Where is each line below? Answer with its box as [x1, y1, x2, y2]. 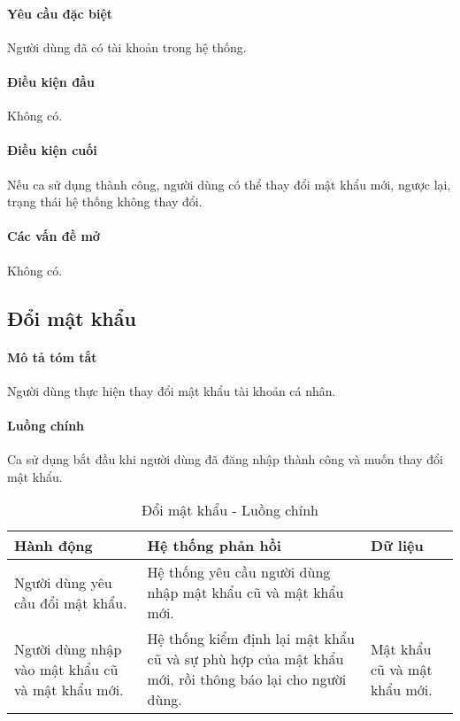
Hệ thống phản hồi [147, 535, 281, 556]
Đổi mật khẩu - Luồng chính [141, 500, 319, 521]
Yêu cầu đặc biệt [7, 4, 113, 22]
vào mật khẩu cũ [14, 658, 119, 679]
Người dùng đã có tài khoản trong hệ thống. [7, 37, 247, 56]
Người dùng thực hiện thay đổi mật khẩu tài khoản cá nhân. [7, 381, 336, 399]
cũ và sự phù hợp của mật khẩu [147, 648, 344, 670]
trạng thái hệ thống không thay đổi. [7, 192, 203, 211]
